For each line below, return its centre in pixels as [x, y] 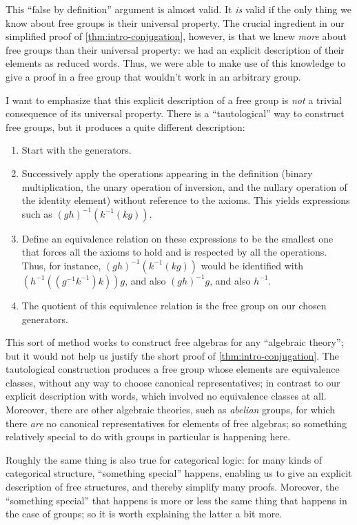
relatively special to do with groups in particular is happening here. [148, 436]
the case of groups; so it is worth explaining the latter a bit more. [144, 514]
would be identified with [252, 265]
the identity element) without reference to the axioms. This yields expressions [186, 200]
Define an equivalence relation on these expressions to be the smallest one [177, 238]
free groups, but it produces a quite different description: [125, 126]
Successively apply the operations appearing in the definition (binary [167, 173]
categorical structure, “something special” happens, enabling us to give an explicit [179, 473]
